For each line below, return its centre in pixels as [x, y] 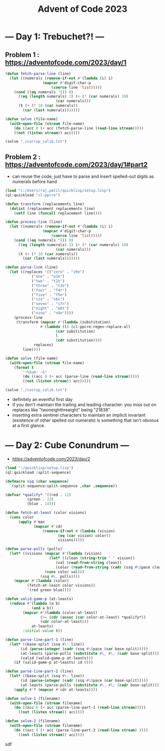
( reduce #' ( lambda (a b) [35, 603]
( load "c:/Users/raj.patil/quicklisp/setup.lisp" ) [58, 191]
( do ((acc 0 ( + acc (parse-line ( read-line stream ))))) [81, 376]
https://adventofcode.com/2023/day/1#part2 [76, 165]
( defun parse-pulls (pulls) [34, 549]
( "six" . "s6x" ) [48, 299]
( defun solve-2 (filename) [33, 721]
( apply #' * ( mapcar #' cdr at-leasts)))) [56, 690]
